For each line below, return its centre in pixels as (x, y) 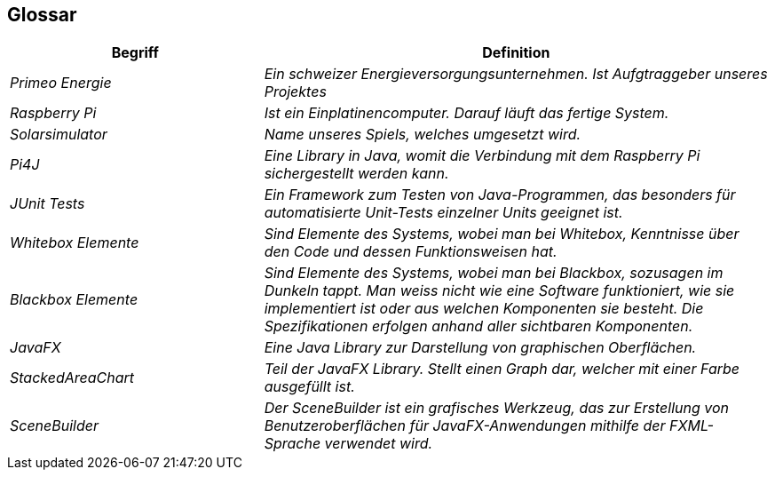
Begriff (135, 53)
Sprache (293, 444)
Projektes (295, 92)
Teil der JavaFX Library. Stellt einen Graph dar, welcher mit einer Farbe (502, 369)
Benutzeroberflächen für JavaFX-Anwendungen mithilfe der (465, 426)
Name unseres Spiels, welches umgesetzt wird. (423, 135)
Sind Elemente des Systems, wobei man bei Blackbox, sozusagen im (494, 273)
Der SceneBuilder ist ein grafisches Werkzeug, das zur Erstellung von (496, 408)
